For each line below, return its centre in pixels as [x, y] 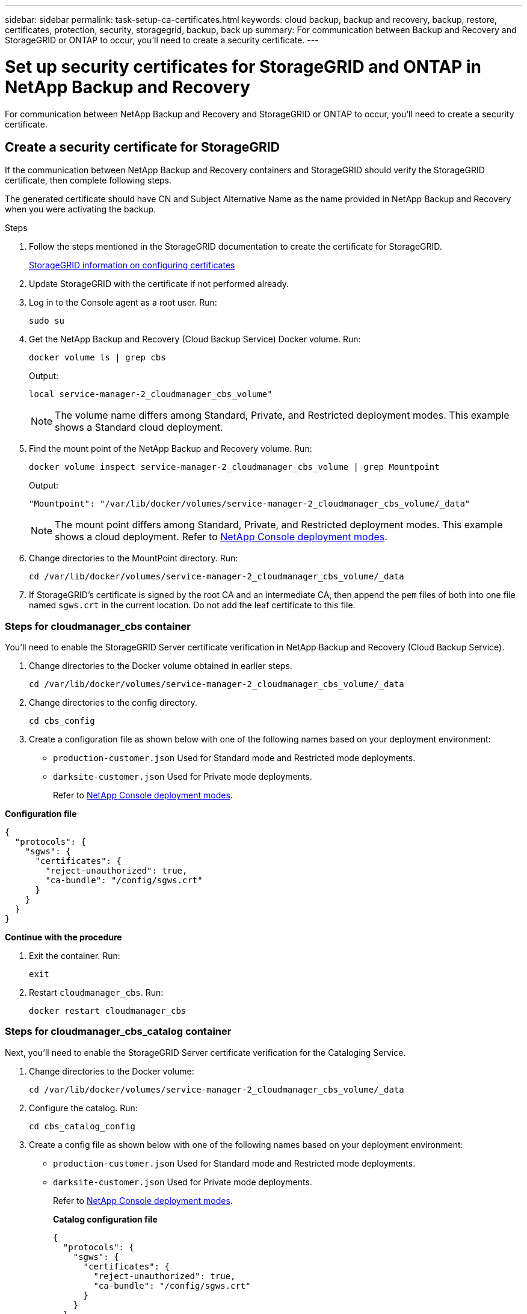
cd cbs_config [62, 721]
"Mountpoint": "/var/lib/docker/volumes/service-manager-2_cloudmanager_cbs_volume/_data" [250, 504]
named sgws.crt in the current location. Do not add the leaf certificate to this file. [192, 605]
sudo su [47, 321]
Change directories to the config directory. [113, 703]
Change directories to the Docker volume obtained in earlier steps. [161, 666]
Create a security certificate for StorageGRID [142, 147]
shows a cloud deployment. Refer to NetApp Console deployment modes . [221, 537]
